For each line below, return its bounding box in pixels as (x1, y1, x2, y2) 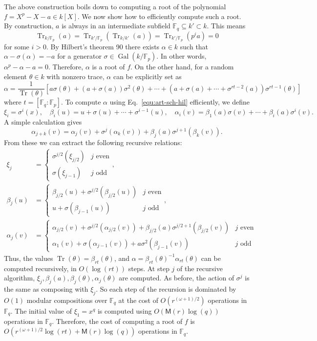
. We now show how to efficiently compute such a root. (77, 11, 241, 21)
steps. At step (128, 263, 169, 273)
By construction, (4, 21, 54, 31)
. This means (207, 21, 246, 31)
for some (4, 41, 29, 51)
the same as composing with (4, 284, 88, 294)
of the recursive (177, 263, 223, 273)
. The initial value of (10, 305, 72, 316)
